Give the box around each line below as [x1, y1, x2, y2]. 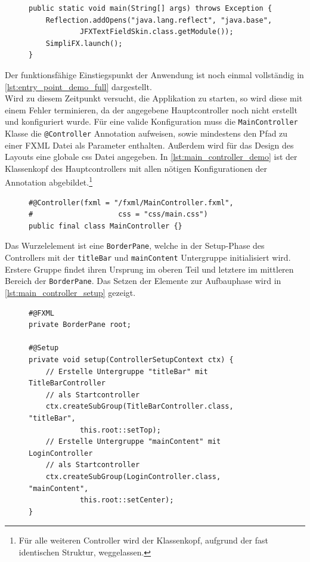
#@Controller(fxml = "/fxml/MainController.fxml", [29, 198, 234, 207]
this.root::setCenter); [79, 496, 174, 505]
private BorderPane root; [29, 320, 131, 329]
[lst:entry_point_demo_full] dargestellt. [5, 80, 152, 92]
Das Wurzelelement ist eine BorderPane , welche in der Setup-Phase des [5, 239, 265, 252]
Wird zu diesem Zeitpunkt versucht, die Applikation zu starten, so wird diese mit [5, 92, 303, 104]
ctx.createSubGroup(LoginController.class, [45, 472, 221, 481]
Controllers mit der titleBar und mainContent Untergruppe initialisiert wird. [5, 251, 291, 264]
